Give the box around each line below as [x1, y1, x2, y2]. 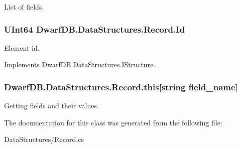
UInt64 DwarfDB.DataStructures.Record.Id [4, 23, 185, 35]
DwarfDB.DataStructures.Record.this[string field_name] [4, 80, 238, 93]
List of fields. [4, 2, 44, 12]
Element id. [4, 42, 40, 53]
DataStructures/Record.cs [4, 134, 84, 144]
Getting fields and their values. [4, 100, 99, 111]
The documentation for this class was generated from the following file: [4, 117, 222, 127]
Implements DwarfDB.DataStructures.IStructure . [4, 59, 156, 70]
